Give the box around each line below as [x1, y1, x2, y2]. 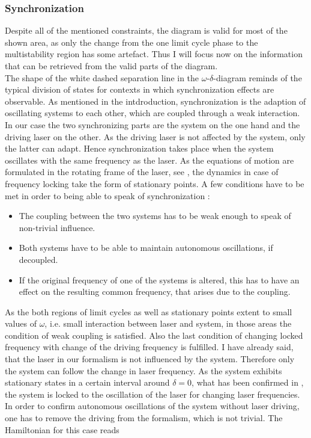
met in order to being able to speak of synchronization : [5, 189, 210, 202]
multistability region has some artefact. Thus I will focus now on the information [5, 48, 303, 60]
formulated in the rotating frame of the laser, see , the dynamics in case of [5, 165, 279, 178]
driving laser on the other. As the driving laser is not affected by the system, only [5, 130, 306, 143]
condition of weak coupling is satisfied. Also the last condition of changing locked [5, 328, 303, 341]
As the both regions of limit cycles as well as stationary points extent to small [5, 305, 292, 318]
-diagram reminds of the [213, 71, 302, 84]
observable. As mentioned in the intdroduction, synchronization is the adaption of [5, 94, 306, 107]
